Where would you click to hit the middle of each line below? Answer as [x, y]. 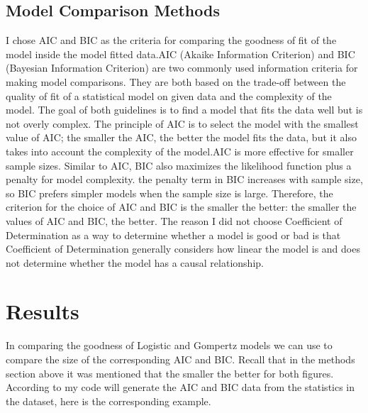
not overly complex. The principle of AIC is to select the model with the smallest [182, 123]
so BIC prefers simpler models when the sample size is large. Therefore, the [169, 193]
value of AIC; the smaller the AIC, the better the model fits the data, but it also [181, 137]
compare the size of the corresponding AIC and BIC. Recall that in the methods [180, 359]
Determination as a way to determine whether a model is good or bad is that [173, 235]
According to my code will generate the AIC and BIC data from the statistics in [180, 387]
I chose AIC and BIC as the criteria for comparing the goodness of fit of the [171, 40]
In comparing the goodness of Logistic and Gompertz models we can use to [169, 345]
